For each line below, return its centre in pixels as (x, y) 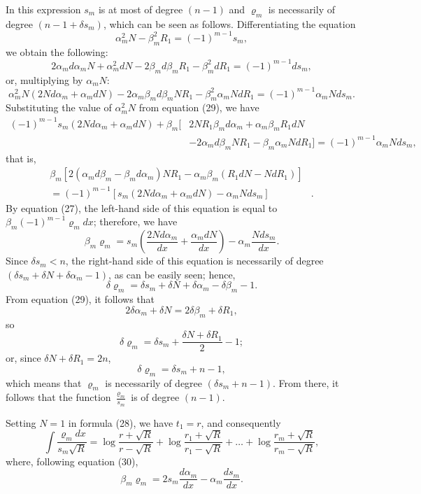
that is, (21, 158)
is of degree (155, 397)
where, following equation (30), (72, 461)
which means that (44, 382)
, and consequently (241, 422)
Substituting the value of (59, 107)
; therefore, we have (135, 221)
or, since (23, 358)
